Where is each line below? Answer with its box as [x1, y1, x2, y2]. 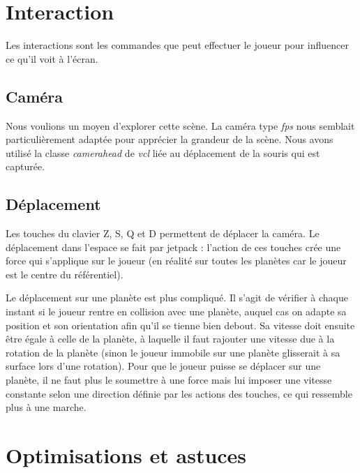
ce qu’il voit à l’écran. [6, 51, 98, 66]
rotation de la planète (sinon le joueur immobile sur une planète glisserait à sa [6, 345, 340, 359]
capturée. [6, 159, 45, 174]
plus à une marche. [6, 400, 87, 414]
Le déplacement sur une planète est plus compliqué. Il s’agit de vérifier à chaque [6, 290, 348, 305]
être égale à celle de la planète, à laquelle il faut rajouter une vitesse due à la [6, 331, 335, 346]
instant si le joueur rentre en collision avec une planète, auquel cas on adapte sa [6, 304, 347, 319]
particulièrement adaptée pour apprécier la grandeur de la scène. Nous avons [6, 132, 333, 147]
